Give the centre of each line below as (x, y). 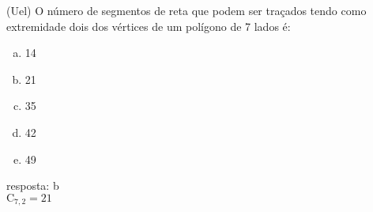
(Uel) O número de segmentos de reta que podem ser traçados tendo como (186, 10)
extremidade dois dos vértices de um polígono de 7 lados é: (149, 26)
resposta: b (33, 185)
